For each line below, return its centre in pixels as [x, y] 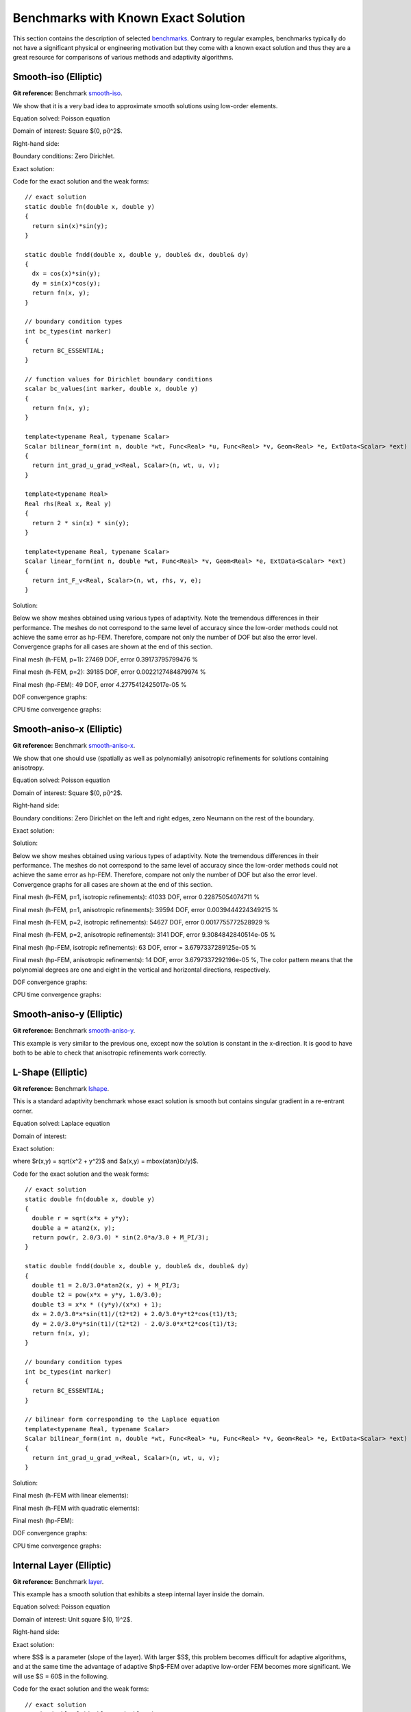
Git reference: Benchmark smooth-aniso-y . [74, 1031]
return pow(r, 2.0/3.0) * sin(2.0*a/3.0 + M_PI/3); [120, 1237]
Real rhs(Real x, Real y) [68, 504]
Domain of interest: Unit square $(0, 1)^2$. [73, 1619]
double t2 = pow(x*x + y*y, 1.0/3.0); [97, 1295]
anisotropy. [28, 768]
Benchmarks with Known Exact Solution [129, 18]
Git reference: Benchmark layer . [58, 1581]
